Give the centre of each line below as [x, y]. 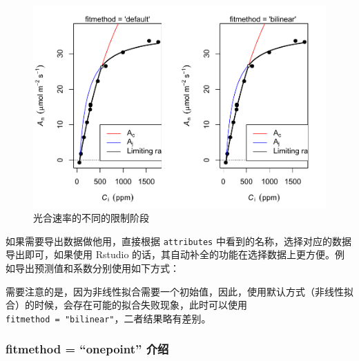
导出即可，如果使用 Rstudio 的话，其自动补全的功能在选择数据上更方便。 [171, 254]
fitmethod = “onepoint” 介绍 [87, 349]
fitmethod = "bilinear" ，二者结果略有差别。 [108, 318]
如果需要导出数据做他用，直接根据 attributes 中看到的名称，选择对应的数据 [178, 241]
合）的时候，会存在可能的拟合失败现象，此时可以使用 [126, 305]
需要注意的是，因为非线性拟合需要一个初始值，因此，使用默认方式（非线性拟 [179, 291]
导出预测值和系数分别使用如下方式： [97, 267]
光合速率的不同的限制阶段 [91, 218]
